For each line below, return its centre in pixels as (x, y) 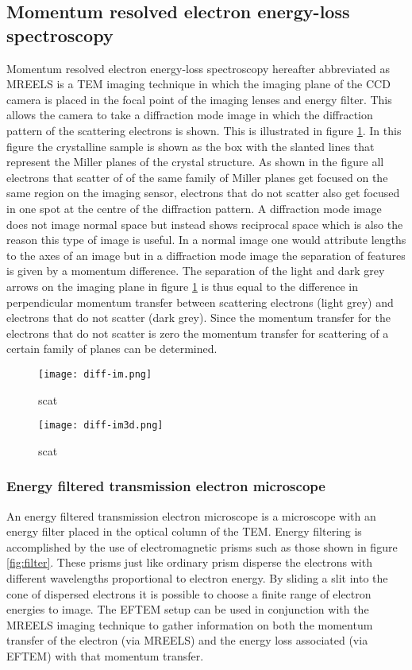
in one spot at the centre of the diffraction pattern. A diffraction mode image (194, 208)
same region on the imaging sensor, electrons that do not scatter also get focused (203, 193)
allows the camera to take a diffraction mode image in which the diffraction (190, 115)
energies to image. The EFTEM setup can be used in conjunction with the (188, 609)
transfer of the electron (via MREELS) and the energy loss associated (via (187, 640)
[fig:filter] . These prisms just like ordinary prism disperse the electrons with (189, 562)
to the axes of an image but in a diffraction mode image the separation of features (206, 255)
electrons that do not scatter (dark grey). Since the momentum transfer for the (198, 318)
